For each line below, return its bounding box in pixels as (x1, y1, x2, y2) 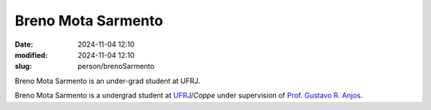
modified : (14, 50, 48, 59)
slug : (14, 62, 32, 71)
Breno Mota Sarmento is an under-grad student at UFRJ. (14, 76, 201, 85)
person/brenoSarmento (77, 62, 155, 71)
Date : (14, 40, 34, 49)
